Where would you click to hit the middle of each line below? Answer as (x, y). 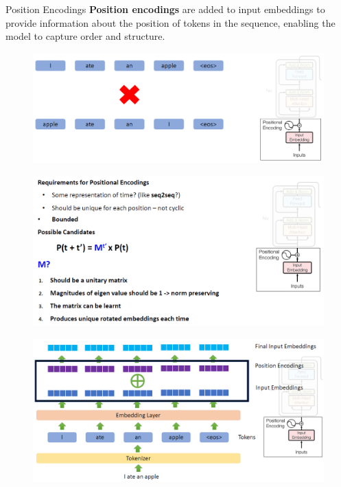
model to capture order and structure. (85, 36)
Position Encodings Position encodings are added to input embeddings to (165, 9)
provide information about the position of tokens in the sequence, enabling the (170, 22)
